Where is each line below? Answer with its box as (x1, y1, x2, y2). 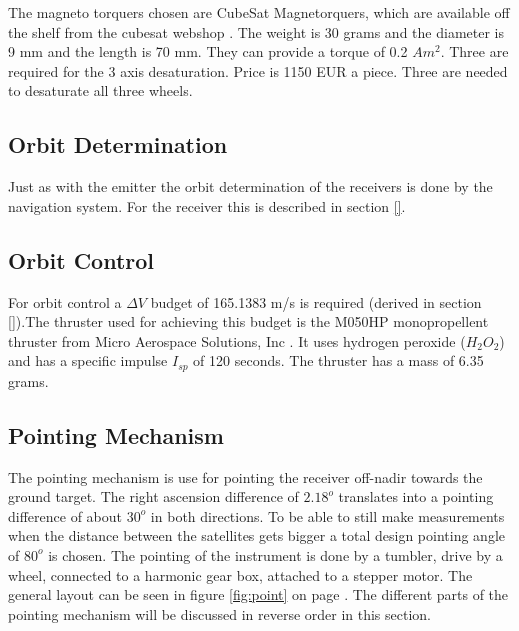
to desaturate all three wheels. (8, 80, 193, 101)
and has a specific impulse (8, 350, 168, 371)
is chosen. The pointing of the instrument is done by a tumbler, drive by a (48, 544, 503, 565)
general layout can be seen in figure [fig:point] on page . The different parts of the (8, 584, 509, 605)
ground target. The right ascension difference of (8, 486, 299, 507)
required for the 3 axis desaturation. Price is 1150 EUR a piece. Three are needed (8, 60, 508, 81)
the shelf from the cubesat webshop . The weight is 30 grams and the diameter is (8, 21, 504, 42)
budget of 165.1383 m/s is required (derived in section (150, 291, 482, 312)
